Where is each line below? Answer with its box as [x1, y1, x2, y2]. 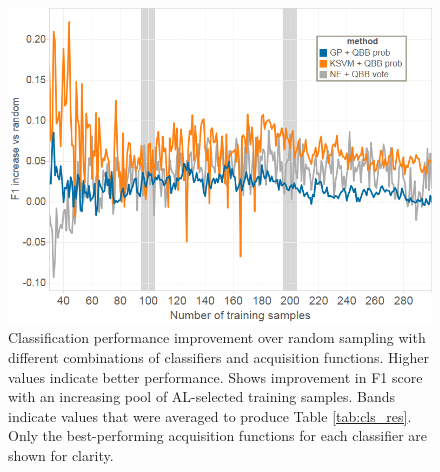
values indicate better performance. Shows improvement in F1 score [8, 366, 423, 387]
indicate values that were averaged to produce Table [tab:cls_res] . [8, 405, 412, 426]
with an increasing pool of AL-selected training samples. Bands [8, 386, 396, 407]
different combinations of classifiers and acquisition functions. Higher [8, 347, 429, 368]
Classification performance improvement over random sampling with [8, 327, 426, 348]
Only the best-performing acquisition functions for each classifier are [8, 425, 428, 446]
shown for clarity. [8, 444, 114, 465]
